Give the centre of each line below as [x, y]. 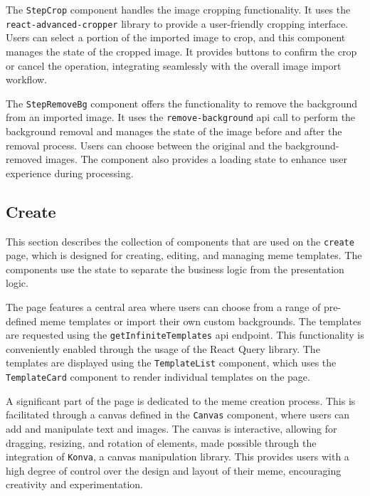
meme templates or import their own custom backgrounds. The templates [201, 321]
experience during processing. [70, 173]
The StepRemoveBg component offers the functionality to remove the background [182, 103]
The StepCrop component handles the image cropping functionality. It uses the [178, 9]
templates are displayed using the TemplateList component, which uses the [171, 363]
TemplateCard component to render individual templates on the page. [158, 377]
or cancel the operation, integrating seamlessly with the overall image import [174, 65]
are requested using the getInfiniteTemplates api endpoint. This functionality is [185, 335]
